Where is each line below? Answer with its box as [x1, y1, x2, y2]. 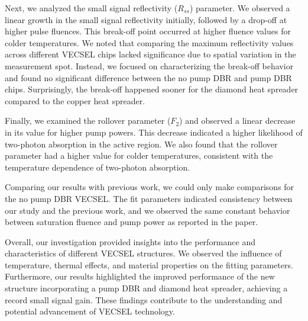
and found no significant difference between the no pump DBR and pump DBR [5, 71, 292, 84]
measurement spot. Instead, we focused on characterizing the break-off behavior [5, 59, 294, 72]
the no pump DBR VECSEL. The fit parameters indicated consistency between [5, 192, 293, 204]
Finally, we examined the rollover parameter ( [5, 114, 171, 127]
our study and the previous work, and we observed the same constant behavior [5, 204, 290, 216]
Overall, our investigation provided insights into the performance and [5, 235, 255, 248]
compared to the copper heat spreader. [5, 94, 145, 107]
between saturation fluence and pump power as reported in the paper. [5, 216, 258, 228]
